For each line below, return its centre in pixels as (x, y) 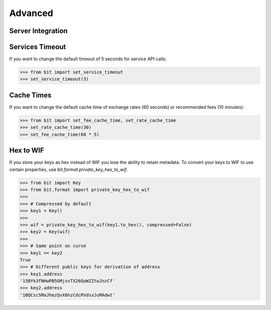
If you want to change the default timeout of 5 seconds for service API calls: (88, 59)
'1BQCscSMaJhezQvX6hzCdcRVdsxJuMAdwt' (67, 295)
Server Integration (38, 31)
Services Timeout (38, 47)
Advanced (31, 13)
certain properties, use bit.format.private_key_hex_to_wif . (69, 169)
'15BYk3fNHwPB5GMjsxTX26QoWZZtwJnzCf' (67, 281)
